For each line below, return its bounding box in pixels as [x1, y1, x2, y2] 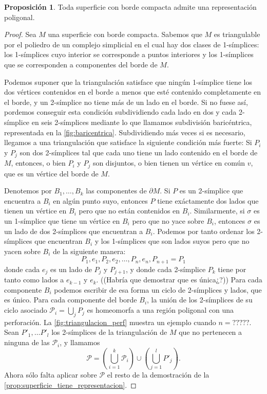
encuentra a [4, 195, 41, 206]
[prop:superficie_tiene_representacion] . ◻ [4, 379, 137, 390]
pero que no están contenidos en [79, 205, 180, 216]
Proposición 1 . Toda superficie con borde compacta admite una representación [4, 2, 257, 12]
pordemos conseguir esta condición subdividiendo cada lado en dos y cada [4, 106, 237, 117]
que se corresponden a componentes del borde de [4, 59, 158, 69]
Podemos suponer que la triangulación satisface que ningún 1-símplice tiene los [4, 76, 252, 87]
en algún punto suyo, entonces [53, 195, 148, 206]
